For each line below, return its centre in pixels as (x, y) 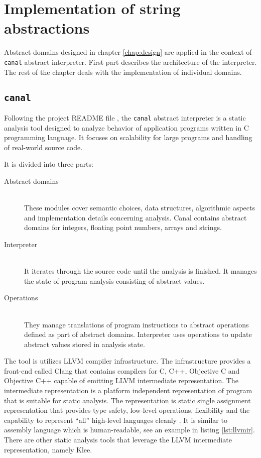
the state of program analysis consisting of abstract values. (114, 280)
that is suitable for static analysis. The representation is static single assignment (127, 400)
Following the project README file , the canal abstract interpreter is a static (125, 117)
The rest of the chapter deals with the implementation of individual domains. (123, 72)
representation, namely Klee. (48, 449)
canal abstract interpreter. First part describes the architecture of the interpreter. (130, 62)
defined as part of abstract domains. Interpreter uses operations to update (138, 334)
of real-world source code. (43, 147)
